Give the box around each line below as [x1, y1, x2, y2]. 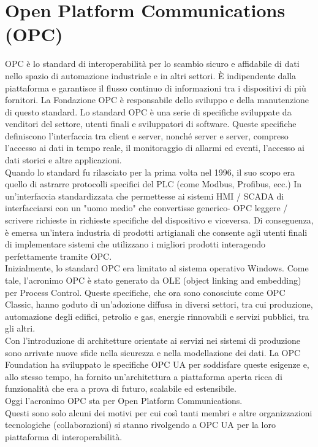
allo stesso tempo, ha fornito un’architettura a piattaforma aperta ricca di [5, 370, 282, 383]
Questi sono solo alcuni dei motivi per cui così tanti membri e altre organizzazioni [5, 406, 312, 419]
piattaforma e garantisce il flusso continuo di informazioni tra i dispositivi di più [5, 81, 306, 94]
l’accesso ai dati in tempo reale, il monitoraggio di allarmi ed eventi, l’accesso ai [5, 141, 305, 154]
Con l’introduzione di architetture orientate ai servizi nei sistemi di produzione [5, 333, 300, 346]
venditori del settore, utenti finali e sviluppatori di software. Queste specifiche [5, 117, 297, 130]
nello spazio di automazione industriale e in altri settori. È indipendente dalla [5, 69, 297, 82]
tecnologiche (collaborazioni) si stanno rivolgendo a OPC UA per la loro [5, 418, 276, 431]
